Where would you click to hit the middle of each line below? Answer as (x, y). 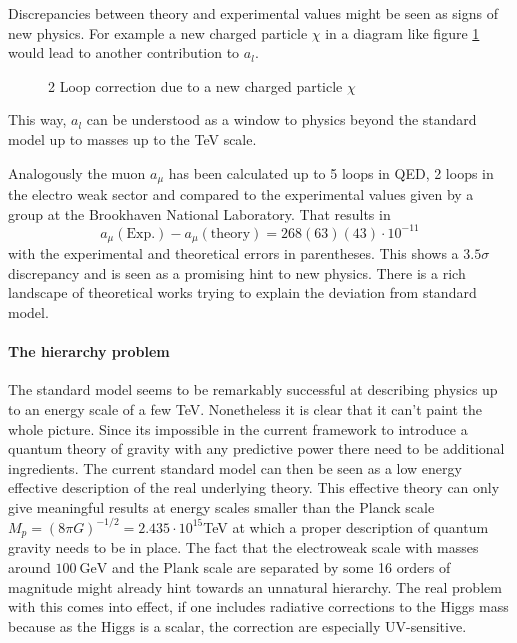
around (29, 567)
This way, (37, 119)
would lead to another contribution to (124, 52)
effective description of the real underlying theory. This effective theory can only (254, 487)
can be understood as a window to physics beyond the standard (281, 119)
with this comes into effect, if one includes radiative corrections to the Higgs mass (258, 606)
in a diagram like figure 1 (402, 32)
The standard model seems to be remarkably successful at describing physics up (253, 389)
